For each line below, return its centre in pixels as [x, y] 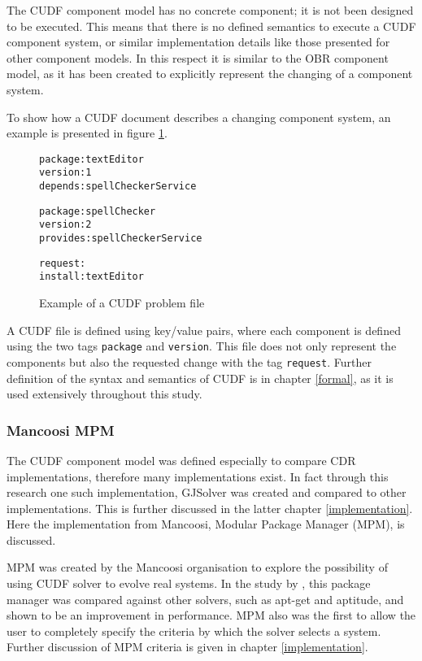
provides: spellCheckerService [121, 239]
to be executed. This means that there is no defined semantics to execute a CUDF [211, 26]
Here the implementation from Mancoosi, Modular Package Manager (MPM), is [206, 524]
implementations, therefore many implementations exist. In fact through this [198, 476]
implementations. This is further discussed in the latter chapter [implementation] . [210, 508]
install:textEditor [91, 277]
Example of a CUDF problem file [122, 302]
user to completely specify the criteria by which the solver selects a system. [194, 631]
